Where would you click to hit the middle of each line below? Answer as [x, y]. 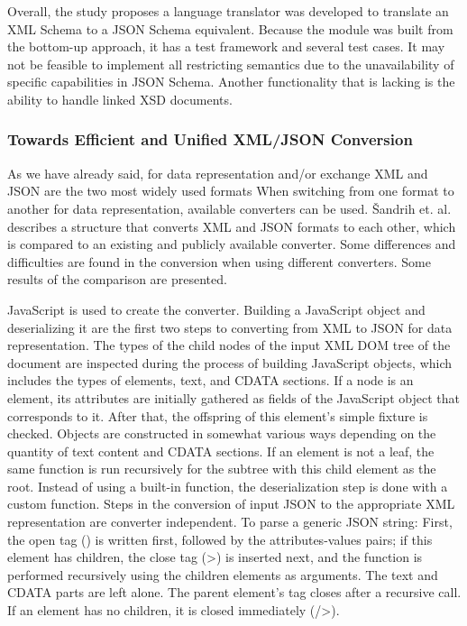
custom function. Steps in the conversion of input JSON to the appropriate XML [231, 504]
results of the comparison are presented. [117, 279]
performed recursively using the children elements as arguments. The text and [223, 574]
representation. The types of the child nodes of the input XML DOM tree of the [229, 345]
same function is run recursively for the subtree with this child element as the [222, 469]
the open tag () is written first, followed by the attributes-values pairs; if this [220, 539]
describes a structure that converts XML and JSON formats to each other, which [232, 226]
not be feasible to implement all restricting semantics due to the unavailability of [231, 64]
